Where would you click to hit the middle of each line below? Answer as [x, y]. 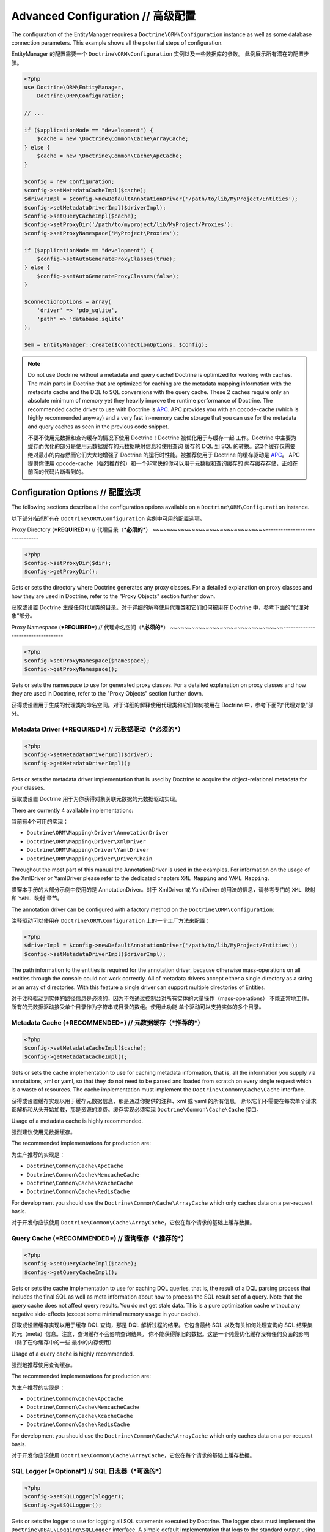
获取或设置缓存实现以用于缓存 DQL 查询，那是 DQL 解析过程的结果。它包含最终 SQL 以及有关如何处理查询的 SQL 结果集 [162, 1325]
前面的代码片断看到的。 [57, 472]
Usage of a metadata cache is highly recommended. [77, 1121]
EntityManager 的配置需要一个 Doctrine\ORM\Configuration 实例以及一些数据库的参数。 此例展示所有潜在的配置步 [160, 54]
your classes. [28, 787]
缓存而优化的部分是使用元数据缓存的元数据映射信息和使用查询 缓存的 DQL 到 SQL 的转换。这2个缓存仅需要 [162, 446]
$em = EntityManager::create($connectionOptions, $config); [116, 344]
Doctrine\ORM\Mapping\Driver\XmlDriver [86, 841]
